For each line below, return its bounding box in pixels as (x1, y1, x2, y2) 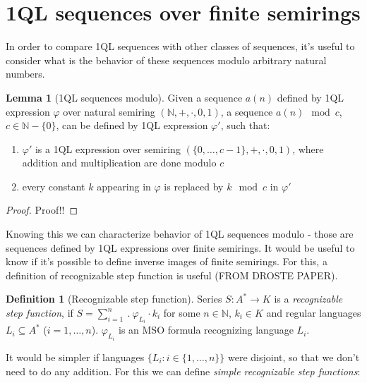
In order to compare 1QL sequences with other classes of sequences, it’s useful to (6, 39, 355, 54)
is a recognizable (274, 291, 343, 306)
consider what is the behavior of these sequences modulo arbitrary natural (6, 52, 327, 67)
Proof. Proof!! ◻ (6, 202, 78, 217)
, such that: (220, 118, 270, 133)
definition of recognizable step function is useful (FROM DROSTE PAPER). (6, 267, 338, 282)
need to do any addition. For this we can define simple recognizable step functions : (6, 363, 361, 378)
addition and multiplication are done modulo (22, 155, 217, 170)
